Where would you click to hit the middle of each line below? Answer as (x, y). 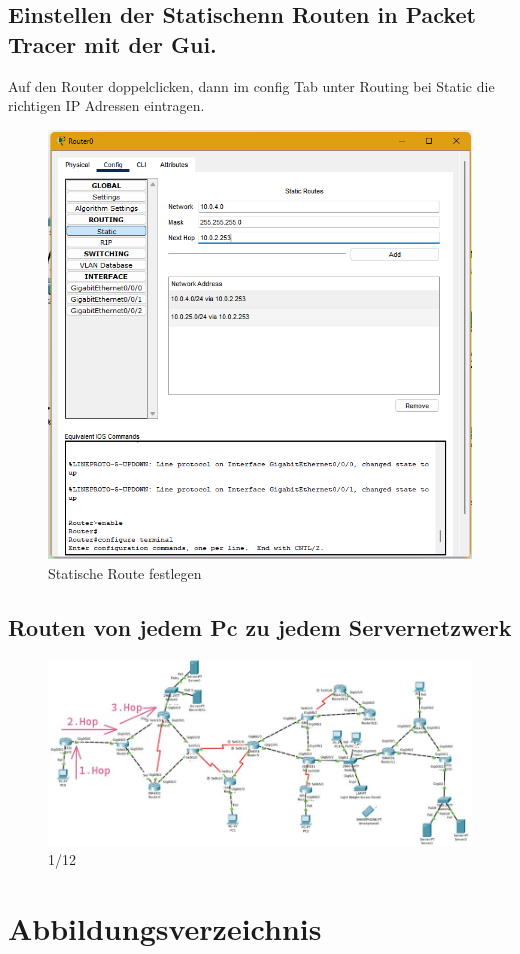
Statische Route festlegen (125, 572)
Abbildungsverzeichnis (165, 928)
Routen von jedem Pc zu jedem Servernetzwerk (260, 626)
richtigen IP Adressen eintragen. (106, 105)
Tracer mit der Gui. (112, 43)
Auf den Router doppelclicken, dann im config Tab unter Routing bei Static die (251, 85)
